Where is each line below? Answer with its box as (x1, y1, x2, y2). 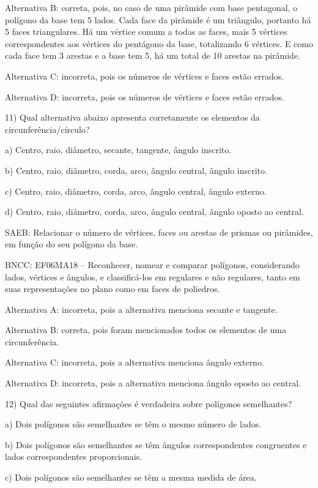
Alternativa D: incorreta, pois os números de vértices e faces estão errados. (5, 90, 284, 103)
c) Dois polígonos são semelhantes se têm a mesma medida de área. (5, 471, 257, 484)
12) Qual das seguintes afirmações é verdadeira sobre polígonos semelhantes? (5, 397, 292, 410)
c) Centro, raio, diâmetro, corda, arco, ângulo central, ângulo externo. (5, 184, 267, 197)
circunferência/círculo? (5, 122, 90, 135)
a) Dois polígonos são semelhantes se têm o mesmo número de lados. (5, 418, 262, 430)
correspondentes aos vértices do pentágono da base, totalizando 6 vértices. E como (5, 37, 313, 50)
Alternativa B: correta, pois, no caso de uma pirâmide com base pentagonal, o (5, 1, 298, 13)
